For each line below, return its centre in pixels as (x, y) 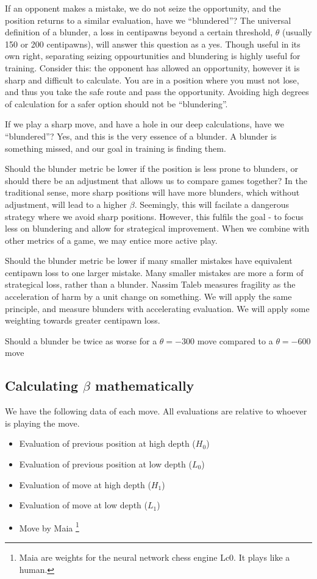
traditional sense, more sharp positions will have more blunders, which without (152, 192)
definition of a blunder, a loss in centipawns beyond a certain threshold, (139, 32)
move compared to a (235, 340)
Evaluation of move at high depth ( (85, 484)
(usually (297, 32)
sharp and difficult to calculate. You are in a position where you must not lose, (152, 80)
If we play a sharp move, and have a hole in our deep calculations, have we (144, 124)
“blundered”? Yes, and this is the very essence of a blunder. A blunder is (141, 136)
